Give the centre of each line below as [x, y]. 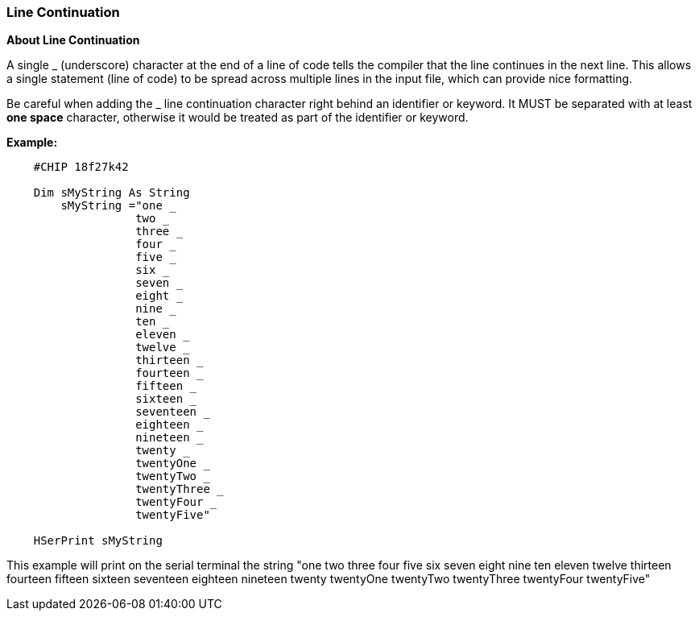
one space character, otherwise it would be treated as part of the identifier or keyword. [238, 118]
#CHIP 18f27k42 [81, 167]
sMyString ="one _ [118, 206]
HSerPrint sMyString [98, 541]
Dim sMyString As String [112, 193]
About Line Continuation [73, 40]
